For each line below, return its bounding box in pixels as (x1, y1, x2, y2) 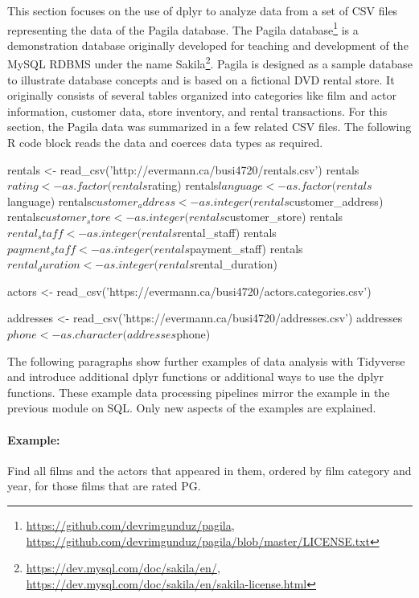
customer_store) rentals (224, 208, 343, 225)
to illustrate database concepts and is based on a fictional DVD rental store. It (7, 71, 395, 88)
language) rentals (7, 192, 92, 209)
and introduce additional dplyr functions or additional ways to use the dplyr (7, 368, 384, 385)
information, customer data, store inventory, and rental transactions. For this (7, 102, 388, 119)
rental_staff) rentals (177, 224, 277, 241)
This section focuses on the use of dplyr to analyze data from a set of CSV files (7, 2, 398, 18)
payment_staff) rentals (190, 240, 303, 256)
